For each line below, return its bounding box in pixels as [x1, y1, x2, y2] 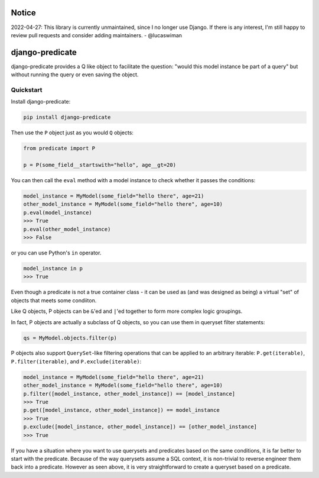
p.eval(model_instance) [23, 209, 93, 216]
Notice [11, 8, 37, 18]
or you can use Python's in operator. [11, 249, 102, 256]
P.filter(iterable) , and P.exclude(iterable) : [11, 358, 142, 365]
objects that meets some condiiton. [11, 296, 97, 304]
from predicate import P [23, 145, 96, 152]
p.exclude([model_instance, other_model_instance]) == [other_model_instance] [23, 424, 257, 430]
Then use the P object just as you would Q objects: [11, 129, 134, 136]
